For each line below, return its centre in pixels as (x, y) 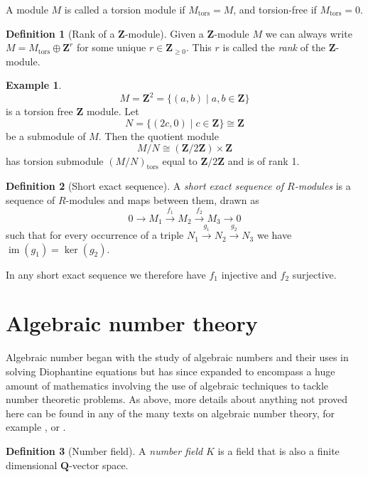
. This (199, 47)
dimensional (32, 465)
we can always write (309, 33)
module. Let (113, 111)
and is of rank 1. (264, 160)
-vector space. (99, 465)
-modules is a (323, 186)
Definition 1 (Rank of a (60, 33)
